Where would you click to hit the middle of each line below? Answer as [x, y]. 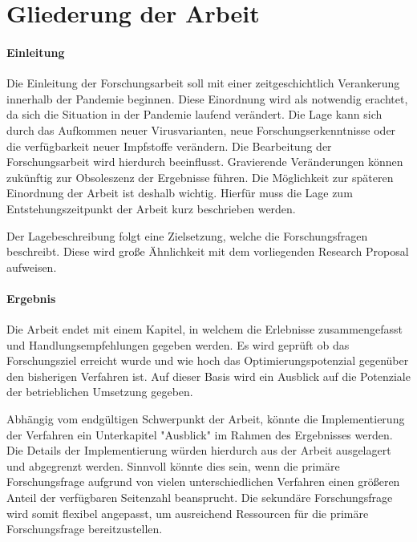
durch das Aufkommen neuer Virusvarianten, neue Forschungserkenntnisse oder [201, 129]
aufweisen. [32, 267]
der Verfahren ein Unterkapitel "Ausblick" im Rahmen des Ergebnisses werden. [200, 434]
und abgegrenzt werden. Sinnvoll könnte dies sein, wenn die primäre [173, 465]
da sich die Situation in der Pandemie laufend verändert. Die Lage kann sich [194, 114]
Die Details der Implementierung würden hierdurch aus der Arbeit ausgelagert [199, 450]
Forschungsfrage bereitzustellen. [85, 529]
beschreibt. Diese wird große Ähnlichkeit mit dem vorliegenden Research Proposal [208, 251]
